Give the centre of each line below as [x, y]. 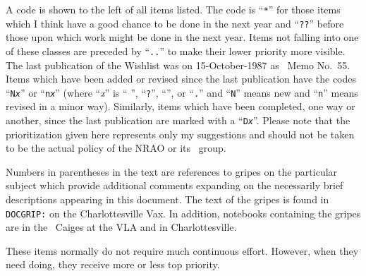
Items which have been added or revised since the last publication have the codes [181, 79]
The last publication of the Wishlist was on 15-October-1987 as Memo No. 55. [178, 65]
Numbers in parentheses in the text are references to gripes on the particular [172, 171]
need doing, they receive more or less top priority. [113, 264]
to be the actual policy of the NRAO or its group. [116, 148]
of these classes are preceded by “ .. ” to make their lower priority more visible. [176, 50]
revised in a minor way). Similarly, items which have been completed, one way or [181, 106]
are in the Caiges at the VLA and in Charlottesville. [121, 227]
